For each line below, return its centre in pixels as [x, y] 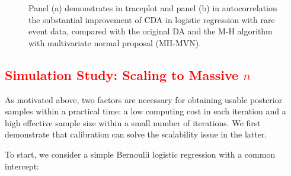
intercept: [22, 166]
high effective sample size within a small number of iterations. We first [133, 122]
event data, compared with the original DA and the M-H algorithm [151, 31]
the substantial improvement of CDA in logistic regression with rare [152, 19]
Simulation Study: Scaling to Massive [122, 74]
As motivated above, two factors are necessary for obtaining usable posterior [144, 99]
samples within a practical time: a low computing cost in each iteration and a [145, 111]
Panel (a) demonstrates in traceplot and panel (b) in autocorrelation [153, 8]
